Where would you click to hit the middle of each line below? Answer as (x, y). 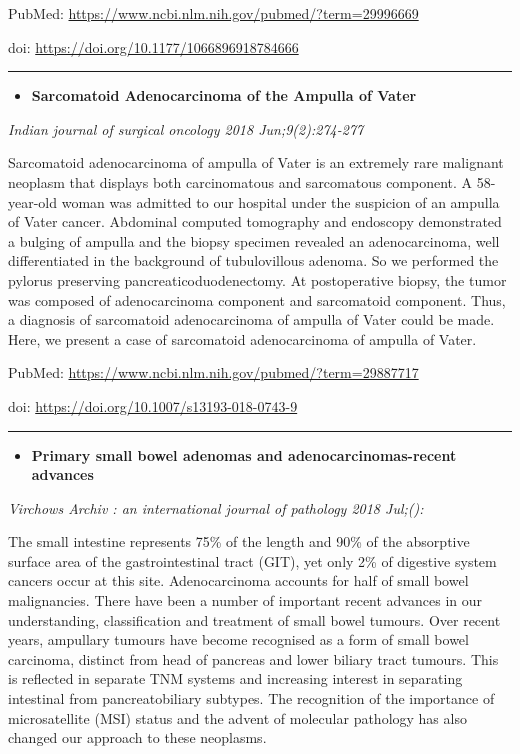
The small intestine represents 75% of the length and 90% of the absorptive (239, 541)
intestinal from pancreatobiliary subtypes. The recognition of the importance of (251, 698)
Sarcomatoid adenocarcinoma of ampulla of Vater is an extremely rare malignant (256, 162)
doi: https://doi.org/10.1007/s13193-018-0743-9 (153, 405)
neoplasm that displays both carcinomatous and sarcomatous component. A (240, 181)
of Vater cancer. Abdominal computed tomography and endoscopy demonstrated (255, 221)
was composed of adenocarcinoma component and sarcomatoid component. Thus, (257, 299)
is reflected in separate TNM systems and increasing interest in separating (235, 678)
